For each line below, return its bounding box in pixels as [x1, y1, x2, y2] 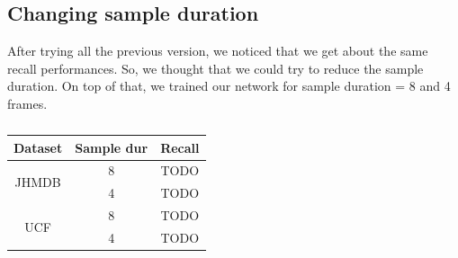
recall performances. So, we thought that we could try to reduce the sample [7, 58, 424, 77]
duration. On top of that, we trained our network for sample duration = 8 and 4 [7, 76, 451, 95]
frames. [7, 93, 48, 112]
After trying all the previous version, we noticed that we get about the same [7, 41, 428, 60]
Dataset [13, 138, 63, 156]
